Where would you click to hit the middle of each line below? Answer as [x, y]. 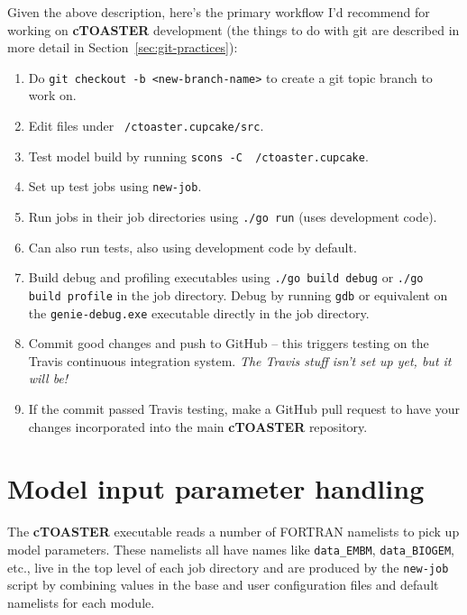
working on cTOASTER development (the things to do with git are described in [233, 29]
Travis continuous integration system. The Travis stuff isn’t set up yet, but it [240, 360]
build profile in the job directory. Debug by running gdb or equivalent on [238, 294]
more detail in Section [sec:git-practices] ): [123, 47]
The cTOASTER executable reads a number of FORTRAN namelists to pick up [233, 532]
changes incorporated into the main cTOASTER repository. [198, 426]
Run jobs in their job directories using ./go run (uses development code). [233, 216]
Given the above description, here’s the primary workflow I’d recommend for [219, 12]
